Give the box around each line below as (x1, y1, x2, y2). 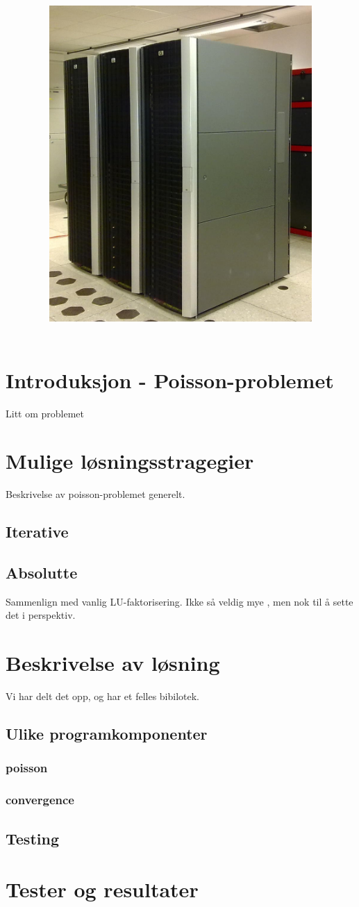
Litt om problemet (6, 406, 85, 420)
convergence (6, 791, 74, 808)
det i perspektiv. (6, 608, 76, 622)
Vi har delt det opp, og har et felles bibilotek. (6, 689, 200, 704)
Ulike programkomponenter (6, 723, 208, 744)
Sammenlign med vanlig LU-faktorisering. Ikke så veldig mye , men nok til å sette (6, 594, 353, 608)
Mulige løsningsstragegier (6, 447, 254, 475)
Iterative (6, 521, 69, 542)
